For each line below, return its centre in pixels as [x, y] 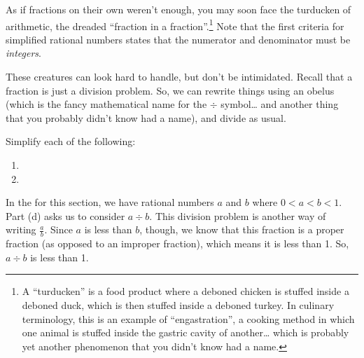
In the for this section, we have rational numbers [110, 202]
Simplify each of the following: [71, 141]
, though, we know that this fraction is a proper [242, 229]
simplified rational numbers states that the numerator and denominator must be [178, 39]
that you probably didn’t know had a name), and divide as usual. [146, 117]
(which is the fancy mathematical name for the [106, 104]
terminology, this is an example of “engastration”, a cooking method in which [188, 318]
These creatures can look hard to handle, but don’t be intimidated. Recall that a [179, 77]
